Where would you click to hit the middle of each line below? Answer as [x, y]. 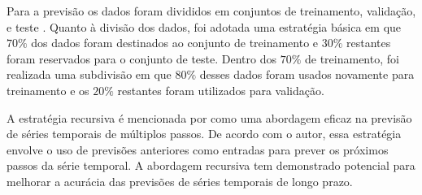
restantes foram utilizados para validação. [221, 90]
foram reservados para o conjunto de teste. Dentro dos [142, 58]
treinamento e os [48, 90]
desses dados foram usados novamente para [307, 74]
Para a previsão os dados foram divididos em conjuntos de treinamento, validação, [211, 11]
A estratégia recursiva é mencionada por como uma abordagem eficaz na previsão [209, 117]
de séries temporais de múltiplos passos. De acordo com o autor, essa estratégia [204, 134]
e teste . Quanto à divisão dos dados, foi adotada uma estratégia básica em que [204, 26]
